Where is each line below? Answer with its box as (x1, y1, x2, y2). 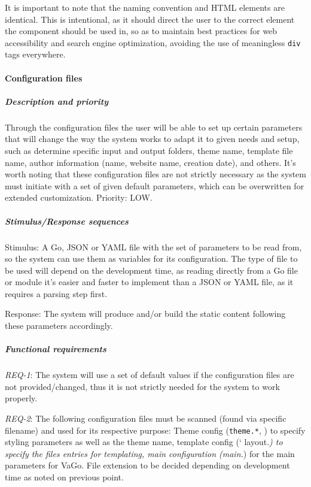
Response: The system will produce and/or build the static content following (5, 307, 286, 320)
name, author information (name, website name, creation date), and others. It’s (5, 156, 296, 168)
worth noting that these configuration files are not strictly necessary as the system (5, 168, 306, 180)
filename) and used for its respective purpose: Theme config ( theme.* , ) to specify (5, 424, 306, 436)
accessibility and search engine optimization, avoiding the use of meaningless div (5, 36, 301, 49)
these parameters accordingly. (5, 319, 113, 332)
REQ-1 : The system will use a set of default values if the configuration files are (5, 368, 294, 381)
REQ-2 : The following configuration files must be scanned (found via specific (5, 412, 286, 424)
